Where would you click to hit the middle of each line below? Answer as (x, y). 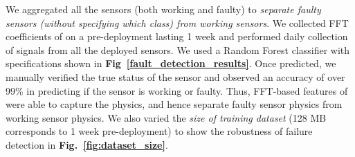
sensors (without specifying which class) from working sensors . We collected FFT (177, 22)
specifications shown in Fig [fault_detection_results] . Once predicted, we (171, 63)
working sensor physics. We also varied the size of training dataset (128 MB (166, 117)
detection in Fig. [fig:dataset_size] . (87, 144)
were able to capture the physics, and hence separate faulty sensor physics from (174, 104)
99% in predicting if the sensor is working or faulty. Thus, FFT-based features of (177, 90)
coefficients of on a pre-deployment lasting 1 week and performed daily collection (177, 36)
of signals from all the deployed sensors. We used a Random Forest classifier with (178, 49)
